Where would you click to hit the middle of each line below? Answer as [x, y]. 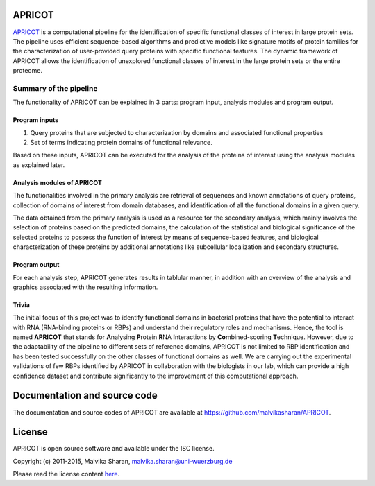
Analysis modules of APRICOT [57, 182]
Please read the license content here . [66, 474]
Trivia [22, 304]
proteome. [28, 71]
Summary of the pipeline [55, 88]
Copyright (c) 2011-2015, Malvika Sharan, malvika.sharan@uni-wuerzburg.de [123, 461]
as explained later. [39, 165]
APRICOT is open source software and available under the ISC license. [114, 449]
